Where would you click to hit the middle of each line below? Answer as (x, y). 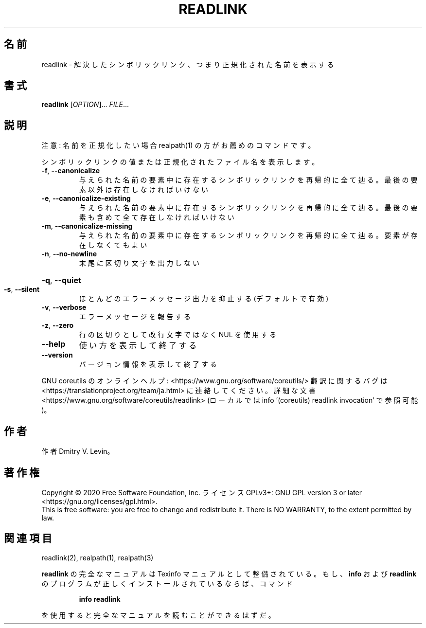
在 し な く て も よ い (113, 245)
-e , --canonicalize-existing (86, 198)
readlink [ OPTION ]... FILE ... (85, 105)
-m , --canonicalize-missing (87, 226)
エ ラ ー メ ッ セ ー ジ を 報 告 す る (135, 317)
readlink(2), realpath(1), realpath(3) (98, 557)
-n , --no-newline (69, 254)
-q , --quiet (61, 280)
